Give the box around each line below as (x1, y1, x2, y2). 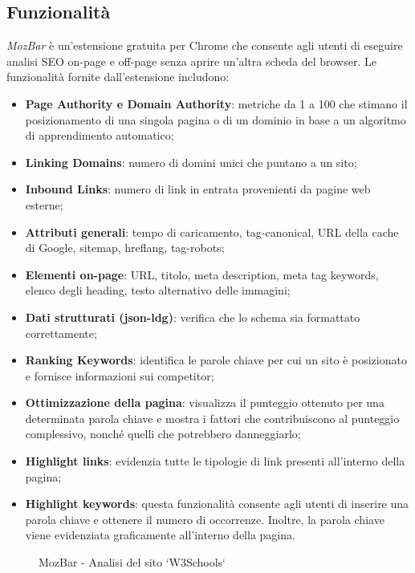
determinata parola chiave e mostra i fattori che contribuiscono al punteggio (25, 409, 400, 426)
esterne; (25, 196, 63, 213)
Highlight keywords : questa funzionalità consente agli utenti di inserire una (25, 495, 409, 512)
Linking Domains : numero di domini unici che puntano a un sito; (25, 153, 357, 170)
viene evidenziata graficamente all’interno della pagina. (25, 526, 295, 543)
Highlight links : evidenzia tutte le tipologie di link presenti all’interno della (25, 453, 405, 469)
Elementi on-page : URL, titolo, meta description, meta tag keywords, (25, 266, 379, 282)
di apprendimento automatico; (25, 127, 174, 144)
